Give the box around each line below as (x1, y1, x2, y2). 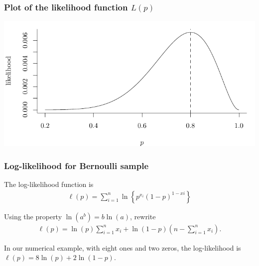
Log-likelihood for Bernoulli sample (4, 159, 149, 172)
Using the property (4, 211, 62, 221)
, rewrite (130, 211, 156, 221)
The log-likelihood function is (4, 179, 94, 189)
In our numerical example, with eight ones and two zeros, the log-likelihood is (4, 242, 241, 253)
